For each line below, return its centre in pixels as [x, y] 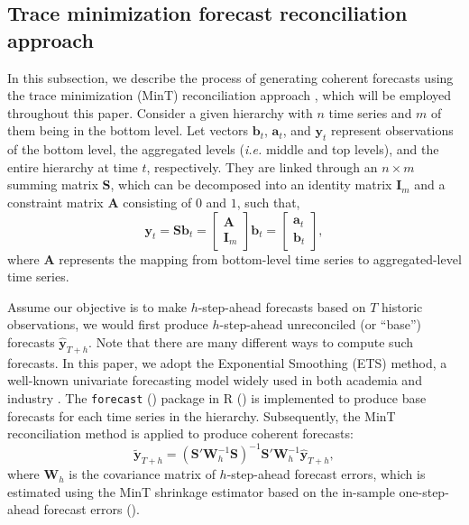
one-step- [424, 491]
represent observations [392, 130]
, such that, [268, 202]
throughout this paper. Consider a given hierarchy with [160, 112]
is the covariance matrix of [142, 474]
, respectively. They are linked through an [262, 166]
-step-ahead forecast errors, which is [326, 474]
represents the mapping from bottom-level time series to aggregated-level [260, 258]
